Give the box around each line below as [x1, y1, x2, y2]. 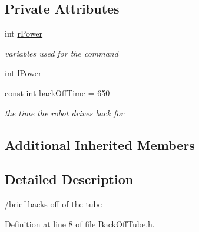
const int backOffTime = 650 [5, 86, 110, 99]
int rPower [5, 27, 43, 40]
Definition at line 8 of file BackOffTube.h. [5, 217, 155, 230]
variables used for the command [5, 47, 118, 59]
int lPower [5, 67, 42, 79]
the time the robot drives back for [5, 106, 124, 119]
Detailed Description [5, 170, 134, 188]
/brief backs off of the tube [5, 198, 102, 210]
